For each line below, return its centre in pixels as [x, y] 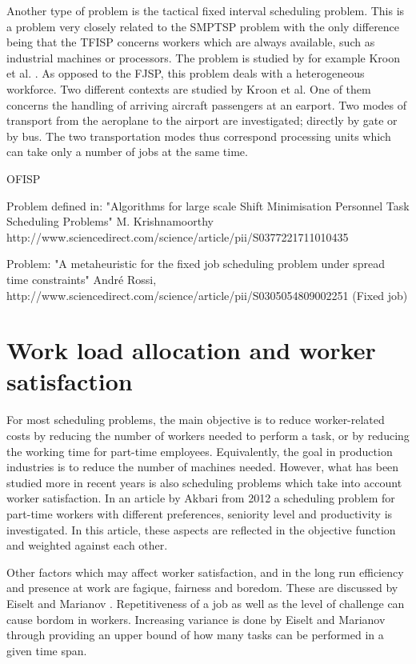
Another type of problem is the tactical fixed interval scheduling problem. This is [206, 10]
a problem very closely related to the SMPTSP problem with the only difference [203, 26]
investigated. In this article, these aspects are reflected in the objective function [201, 529]
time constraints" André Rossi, [82, 279]
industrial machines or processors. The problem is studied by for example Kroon [203, 57]
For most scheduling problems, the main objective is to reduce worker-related [196, 420]
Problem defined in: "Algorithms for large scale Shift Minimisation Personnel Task [208, 205]
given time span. [47, 650]
